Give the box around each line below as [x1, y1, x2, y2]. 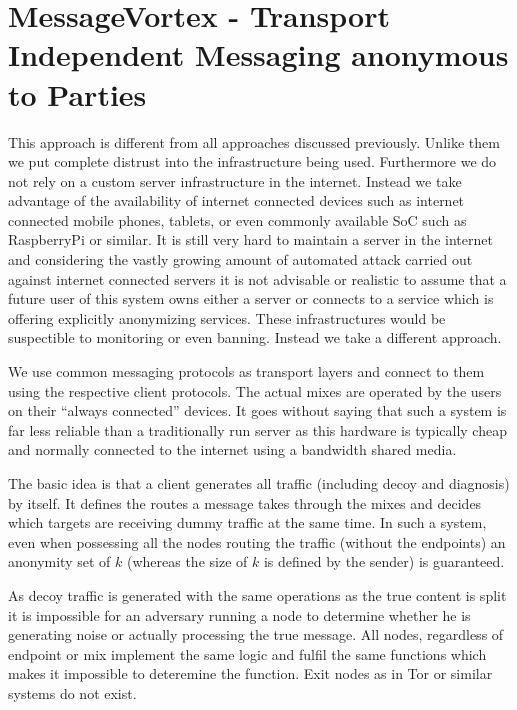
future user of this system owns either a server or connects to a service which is [8, 288, 494, 309]
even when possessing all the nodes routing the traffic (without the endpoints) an [8, 531, 506, 552]
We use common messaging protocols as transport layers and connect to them [8, 361, 485, 382]
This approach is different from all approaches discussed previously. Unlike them [8, 131, 500, 152]
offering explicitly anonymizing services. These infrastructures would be [8, 307, 446, 328]
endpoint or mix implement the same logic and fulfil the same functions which [8, 643, 487, 664]
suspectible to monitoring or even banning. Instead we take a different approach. [8, 327, 502, 348]
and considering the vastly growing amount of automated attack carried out [8, 249, 473, 270]
